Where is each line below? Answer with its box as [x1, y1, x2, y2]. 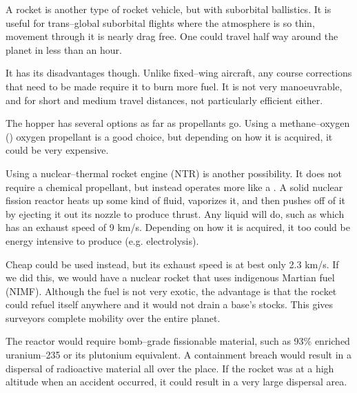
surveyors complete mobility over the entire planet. [6, 310, 221, 325]
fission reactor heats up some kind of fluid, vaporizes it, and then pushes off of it [6, 193, 345, 208]
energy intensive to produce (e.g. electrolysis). [6, 233, 199, 248]
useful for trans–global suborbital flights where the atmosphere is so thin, [6, 15, 315, 30]
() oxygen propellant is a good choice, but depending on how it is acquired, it [6, 129, 333, 143]
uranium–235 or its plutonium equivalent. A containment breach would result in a [6, 347, 352, 362]
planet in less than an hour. [6, 42, 122, 57]
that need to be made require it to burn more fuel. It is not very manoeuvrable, [6, 79, 343, 93]
